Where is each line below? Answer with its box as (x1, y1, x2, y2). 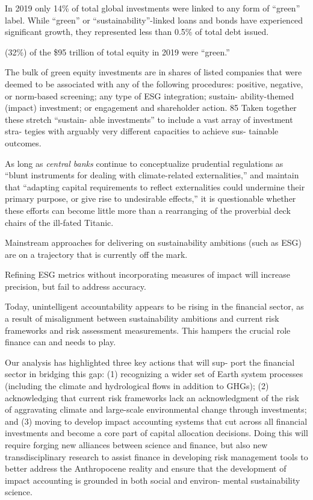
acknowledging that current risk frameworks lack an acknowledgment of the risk (5, 391, 299, 404)
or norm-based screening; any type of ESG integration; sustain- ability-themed (5, 89, 294, 102)
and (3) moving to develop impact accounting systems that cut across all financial (5, 414, 308, 427)
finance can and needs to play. (5, 336, 116, 348)
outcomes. (5, 136, 42, 149)
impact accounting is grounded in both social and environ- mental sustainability (5, 473, 300, 486)
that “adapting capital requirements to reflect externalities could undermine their (5, 180, 305, 193)
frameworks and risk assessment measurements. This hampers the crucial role (5, 323, 291, 336)
